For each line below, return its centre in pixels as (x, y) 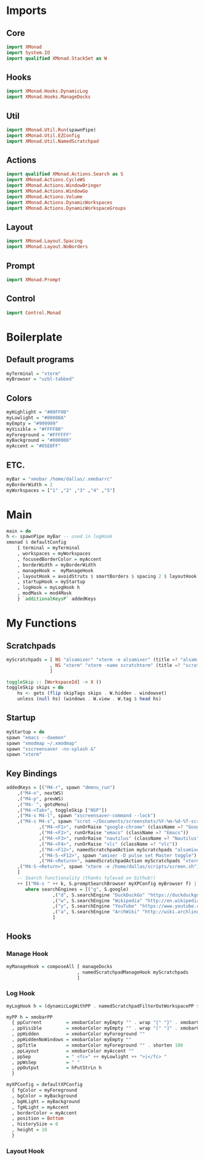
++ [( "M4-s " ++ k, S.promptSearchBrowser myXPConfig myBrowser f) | (107, 884)
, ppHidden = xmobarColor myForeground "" (79, 1034)
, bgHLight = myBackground (46, 1101)
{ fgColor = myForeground (45, 1090)
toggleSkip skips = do (35, 688)
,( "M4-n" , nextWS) (40, 793)
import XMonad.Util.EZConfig (43, 135)
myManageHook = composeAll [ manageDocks (59, 966)
